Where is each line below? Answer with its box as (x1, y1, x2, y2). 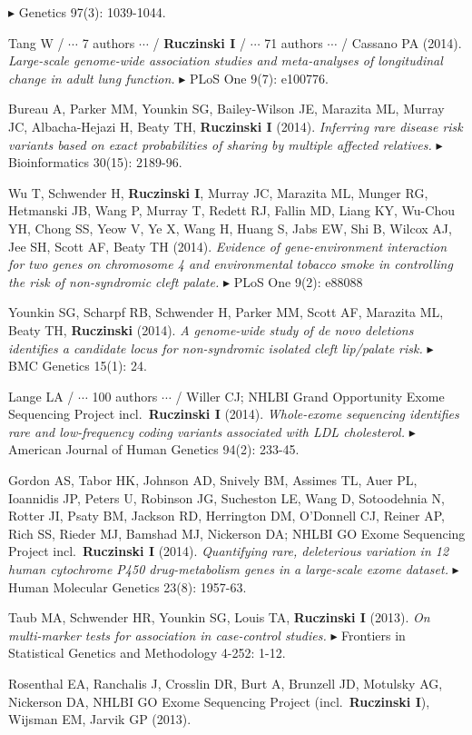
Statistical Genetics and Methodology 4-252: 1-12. (8, 643, 286, 662)
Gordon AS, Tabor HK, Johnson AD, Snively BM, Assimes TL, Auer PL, (8, 471, 418, 490)
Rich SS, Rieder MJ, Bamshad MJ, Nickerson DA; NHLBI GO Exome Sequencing (8, 523, 466, 542)
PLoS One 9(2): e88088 (233, 272, 363, 291)
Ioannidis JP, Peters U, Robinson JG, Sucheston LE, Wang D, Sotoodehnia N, (8, 488, 445, 507)
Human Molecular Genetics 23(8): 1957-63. (8, 577, 247, 596)
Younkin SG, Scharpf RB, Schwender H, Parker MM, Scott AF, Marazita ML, (8, 303, 444, 322)
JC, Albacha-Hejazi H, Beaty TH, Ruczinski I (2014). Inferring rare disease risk (8, 116, 463, 135)
